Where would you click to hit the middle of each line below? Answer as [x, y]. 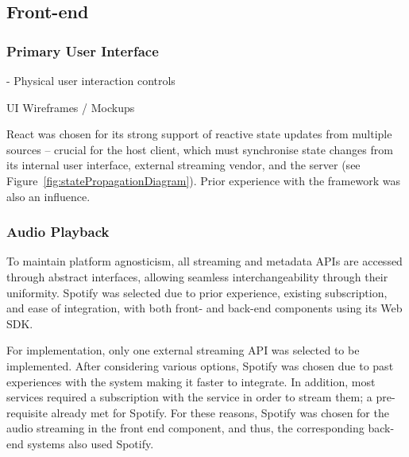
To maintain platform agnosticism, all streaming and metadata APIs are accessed [204, 261]
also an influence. [48, 196]
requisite [27, 412]
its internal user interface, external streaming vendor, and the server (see [183, 165]
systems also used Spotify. [91, 443]
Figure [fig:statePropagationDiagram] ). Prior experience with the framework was [203, 180]
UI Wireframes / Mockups [71, 107]
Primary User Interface [83, 50]
